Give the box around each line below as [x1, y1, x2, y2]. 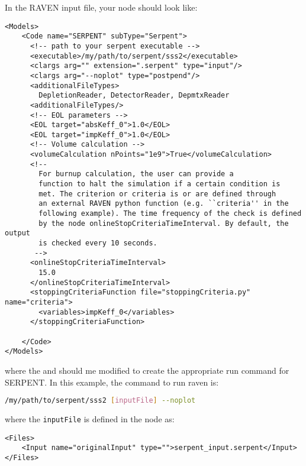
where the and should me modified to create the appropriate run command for [5, 364, 289, 376]
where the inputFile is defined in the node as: [5, 412, 175, 425]
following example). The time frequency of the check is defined [38, 209, 302, 218]
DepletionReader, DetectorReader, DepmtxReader [38, 91, 230, 100]
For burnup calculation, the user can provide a [38, 170, 234, 179]
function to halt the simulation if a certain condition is [38, 180, 281, 189]
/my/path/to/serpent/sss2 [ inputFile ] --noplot [5, 396, 196, 405]
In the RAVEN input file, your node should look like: [5, 1, 198, 13]
